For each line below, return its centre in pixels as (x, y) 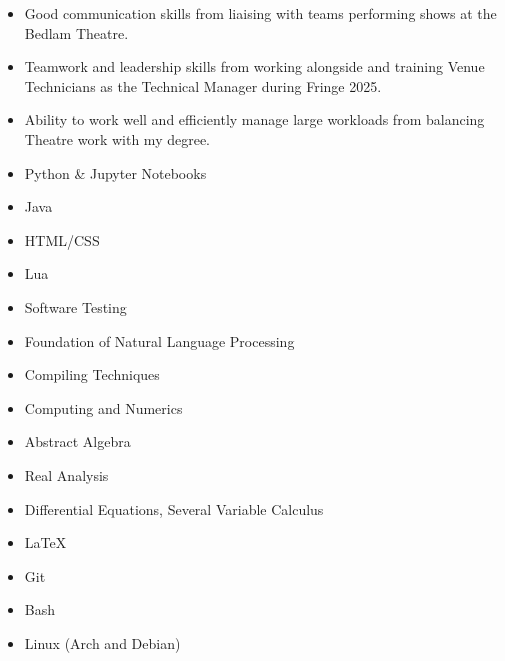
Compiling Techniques (92, 374)
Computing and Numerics (103, 407)
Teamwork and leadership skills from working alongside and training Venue (254, 66)
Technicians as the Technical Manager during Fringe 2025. (203, 85)
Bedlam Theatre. (76, 32)
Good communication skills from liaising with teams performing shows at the (260, 13)
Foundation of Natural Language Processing (159, 340)
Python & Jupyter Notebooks (115, 172)
